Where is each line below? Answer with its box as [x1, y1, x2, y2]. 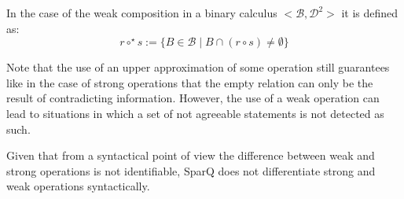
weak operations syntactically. [6, 178, 150, 194]
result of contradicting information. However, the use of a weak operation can [6, 90, 380, 106]
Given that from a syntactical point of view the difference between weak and [6, 147, 375, 164]
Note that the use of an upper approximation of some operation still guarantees [6, 59, 390, 76]
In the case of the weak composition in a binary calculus [6, 5, 277, 20]
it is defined [341, 5, 398, 20]
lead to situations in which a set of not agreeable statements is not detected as [6, 105, 384, 121]
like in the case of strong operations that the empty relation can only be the [6, 74, 373, 90]
